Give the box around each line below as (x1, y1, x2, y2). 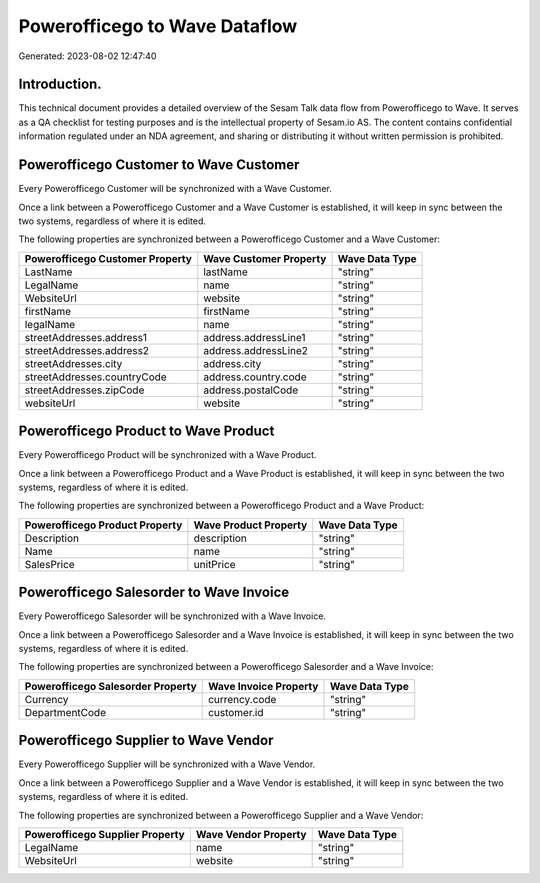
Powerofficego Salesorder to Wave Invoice (18, 584, 290, 601)
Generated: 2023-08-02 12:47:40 (18, 50, 157, 62)
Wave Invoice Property (208, 679, 319, 693)
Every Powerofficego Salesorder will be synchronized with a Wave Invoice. (18, 610, 327, 622)
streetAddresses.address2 (24, 343, 150, 357)
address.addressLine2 (203, 343, 309, 357)
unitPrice (193, 557, 236, 571)
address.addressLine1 (203, 330, 306, 344)
